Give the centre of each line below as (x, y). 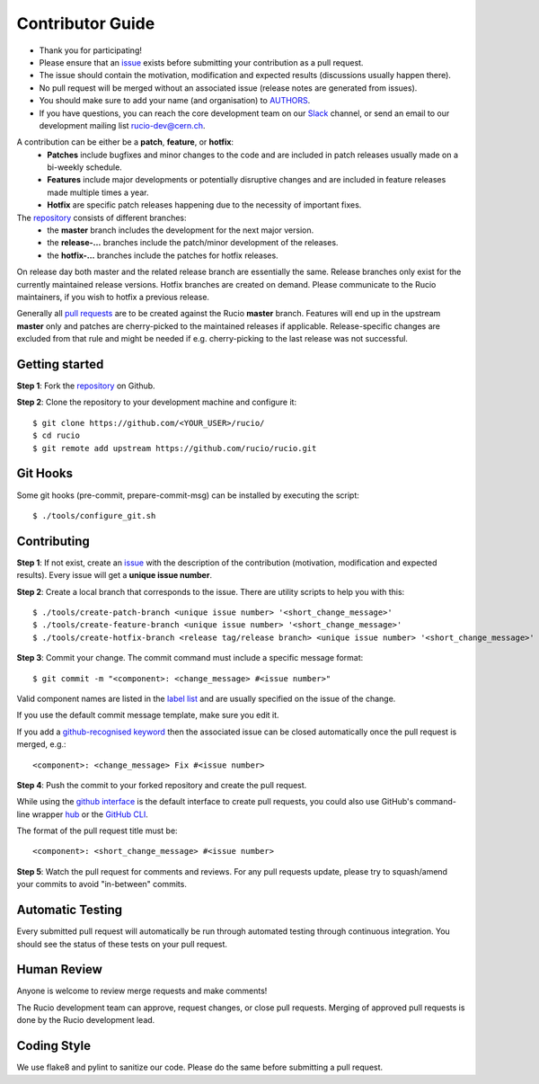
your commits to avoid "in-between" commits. (102, 884)
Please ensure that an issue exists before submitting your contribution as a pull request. (201, 62)
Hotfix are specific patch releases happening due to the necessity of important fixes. (204, 205)
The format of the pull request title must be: (97, 831)
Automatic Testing (70, 910)
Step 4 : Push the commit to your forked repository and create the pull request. (162, 785)
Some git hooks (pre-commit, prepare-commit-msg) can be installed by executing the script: (188, 495)
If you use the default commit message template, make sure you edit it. (148, 715)
